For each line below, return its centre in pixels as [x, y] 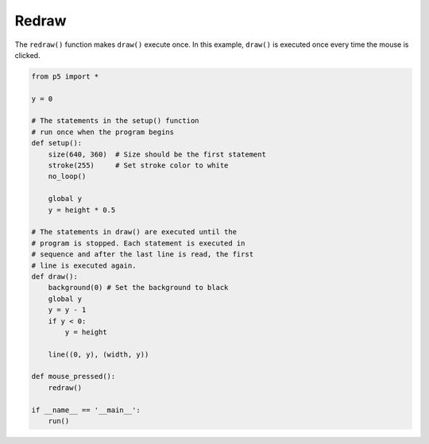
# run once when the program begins [103, 132]
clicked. [27, 55]
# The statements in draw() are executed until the [134, 232]
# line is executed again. [84, 265]
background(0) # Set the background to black [138, 288]
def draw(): [55, 276]
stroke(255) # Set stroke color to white [138, 166]
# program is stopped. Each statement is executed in [138, 243]
